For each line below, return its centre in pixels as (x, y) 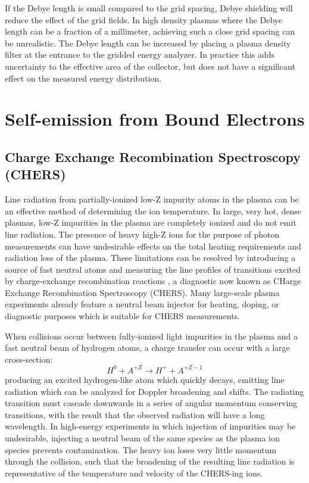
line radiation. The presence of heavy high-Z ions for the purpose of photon (142, 234)
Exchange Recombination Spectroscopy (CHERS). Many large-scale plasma (142, 292)
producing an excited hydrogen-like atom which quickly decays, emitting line (145, 379)
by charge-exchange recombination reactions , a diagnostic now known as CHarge (153, 281)
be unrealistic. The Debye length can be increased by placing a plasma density (148, 43)
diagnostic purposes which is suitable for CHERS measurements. (122, 316)
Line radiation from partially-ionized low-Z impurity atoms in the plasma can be (152, 199)
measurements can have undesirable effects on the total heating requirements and (153, 246)
